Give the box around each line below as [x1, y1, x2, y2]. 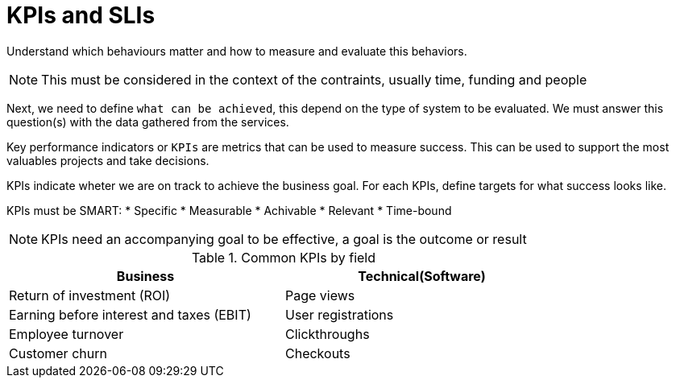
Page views [285, 287, 355, 303]
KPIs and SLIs [6, 2, 156, 29]
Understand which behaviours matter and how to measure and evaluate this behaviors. [6, 43, 467, 58]
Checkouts [285, 345, 350, 361]
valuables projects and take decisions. [6, 153, 209, 167]
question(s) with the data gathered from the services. [6, 114, 289, 129]
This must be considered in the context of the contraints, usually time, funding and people [41, 71, 587, 88]
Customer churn [9, 345, 107, 361]
